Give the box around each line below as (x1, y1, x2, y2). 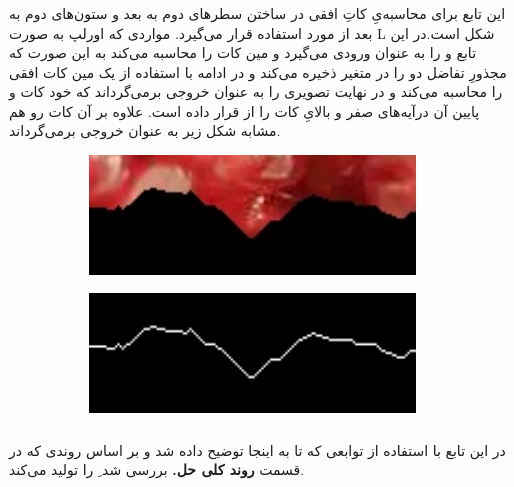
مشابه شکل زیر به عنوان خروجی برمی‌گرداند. (9, 120, 281, 141)
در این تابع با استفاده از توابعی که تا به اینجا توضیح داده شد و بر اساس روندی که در (9, 439, 506, 460)
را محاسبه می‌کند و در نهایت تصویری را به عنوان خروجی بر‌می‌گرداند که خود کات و (9, 81, 503, 102)
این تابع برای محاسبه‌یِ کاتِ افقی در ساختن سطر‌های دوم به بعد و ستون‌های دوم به (9, 2, 506, 23)
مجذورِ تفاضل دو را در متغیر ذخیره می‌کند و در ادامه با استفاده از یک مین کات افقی (9, 61, 507, 82)
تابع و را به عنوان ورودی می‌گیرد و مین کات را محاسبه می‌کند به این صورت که (9, 42, 477, 63)
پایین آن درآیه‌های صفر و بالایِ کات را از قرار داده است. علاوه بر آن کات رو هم (9, 100, 480, 121)
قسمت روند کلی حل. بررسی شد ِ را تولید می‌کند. (9, 459, 305, 480)
